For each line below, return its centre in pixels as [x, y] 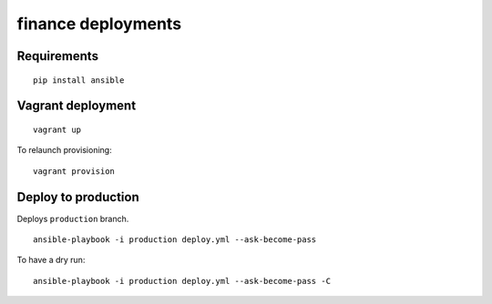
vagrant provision [74, 171]
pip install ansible [79, 80]
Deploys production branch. [73, 218]
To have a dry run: [51, 260]
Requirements [58, 56]
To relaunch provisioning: [65, 150]
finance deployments [99, 24]
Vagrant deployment [77, 106]
